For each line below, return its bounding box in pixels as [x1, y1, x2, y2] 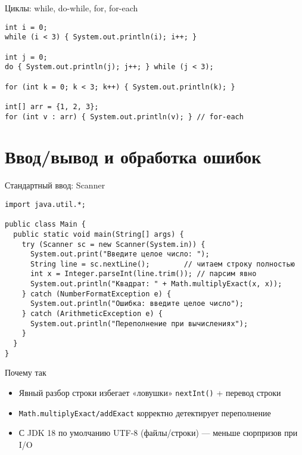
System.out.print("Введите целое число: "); [30, 250, 210, 259]
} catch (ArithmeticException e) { [21, 309, 163, 318]
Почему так [5, 366, 46, 379]
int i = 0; [5, 23, 48, 32]
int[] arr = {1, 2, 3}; [5, 102, 99, 111]
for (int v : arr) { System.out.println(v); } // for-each [5, 112, 244, 121]
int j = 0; [5, 52, 48, 61]
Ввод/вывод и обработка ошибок [5, 144, 261, 169]
